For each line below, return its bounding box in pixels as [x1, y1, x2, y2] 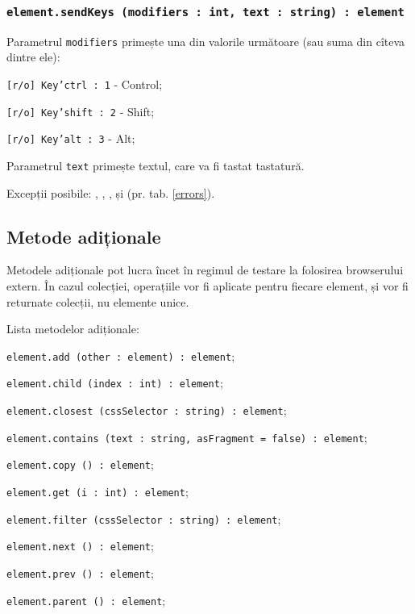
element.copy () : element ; [6, 456, 154, 473]
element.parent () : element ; [6, 591, 166, 608]
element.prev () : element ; [6, 565, 154, 582]
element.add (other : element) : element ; [6, 347, 235, 364]
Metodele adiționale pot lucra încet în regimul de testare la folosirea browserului [6, 261, 404, 278]
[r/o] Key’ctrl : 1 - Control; [6, 76, 163, 93]
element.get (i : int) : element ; [6, 483, 189, 500]
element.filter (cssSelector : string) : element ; [6, 510, 281, 527]
